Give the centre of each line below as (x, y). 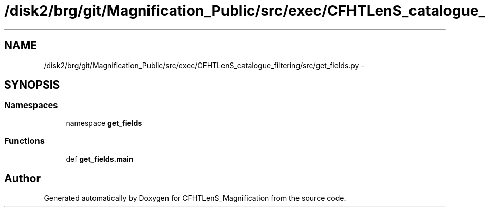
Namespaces (31, 105)
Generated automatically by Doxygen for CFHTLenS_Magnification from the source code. (195, 198)
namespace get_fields (104, 123)
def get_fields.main (100, 159)
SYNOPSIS (32, 85)
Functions (24, 141)
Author (22, 178)
